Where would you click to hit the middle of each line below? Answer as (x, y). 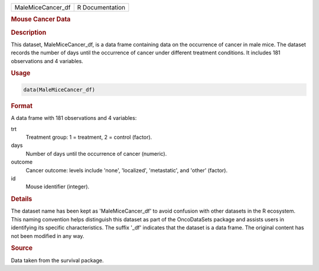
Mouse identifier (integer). (58, 187)
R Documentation (101, 7)
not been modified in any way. (48, 236)
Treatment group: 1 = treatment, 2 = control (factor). (89, 137)
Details (22, 199)
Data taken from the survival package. (57, 260)
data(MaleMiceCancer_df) (59, 89)
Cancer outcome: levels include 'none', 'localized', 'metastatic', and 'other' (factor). (126, 170)
